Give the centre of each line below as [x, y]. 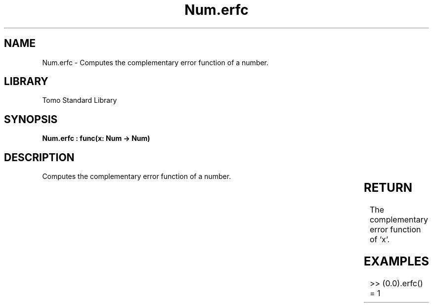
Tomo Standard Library [80, 100]
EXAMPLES [396, 261]
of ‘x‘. [380, 240]
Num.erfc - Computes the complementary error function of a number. [155, 62]
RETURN [388, 188]
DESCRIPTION [39, 157]
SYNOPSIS [31, 119]
